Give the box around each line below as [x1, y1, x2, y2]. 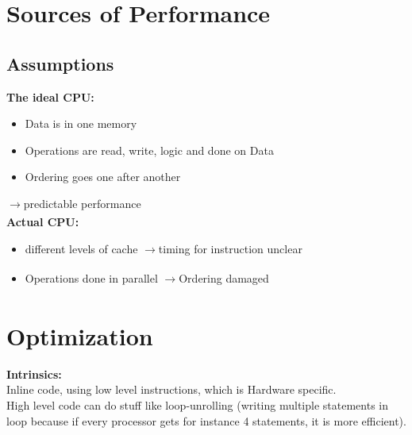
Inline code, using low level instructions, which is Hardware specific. [6, 381, 337, 398]
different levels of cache [25, 240, 138, 256]
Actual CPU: [6, 214, 79, 230]
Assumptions [6, 51, 114, 75]
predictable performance [23, 194, 141, 211]
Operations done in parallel [25, 270, 158, 287]
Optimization [6, 319, 153, 352]
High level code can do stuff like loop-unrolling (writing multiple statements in [6, 397, 388, 414]
